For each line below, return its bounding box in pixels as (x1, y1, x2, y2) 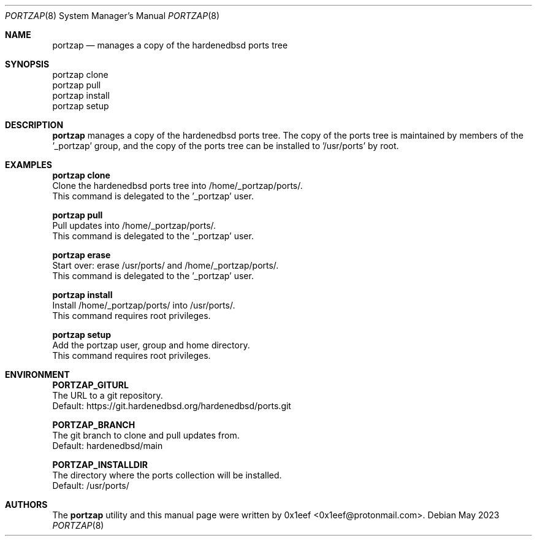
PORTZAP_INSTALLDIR (52, 459, 148, 470)
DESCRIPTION (5, 120, 64, 130)
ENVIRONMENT (5, 369, 70, 380)
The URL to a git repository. (52, 390, 163, 401)
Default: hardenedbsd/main (52, 440, 163, 451)
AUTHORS (5, 499, 48, 510)
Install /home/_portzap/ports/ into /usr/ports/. (52, 300, 235, 310)
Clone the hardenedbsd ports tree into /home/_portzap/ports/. (52, 180, 303, 191)
